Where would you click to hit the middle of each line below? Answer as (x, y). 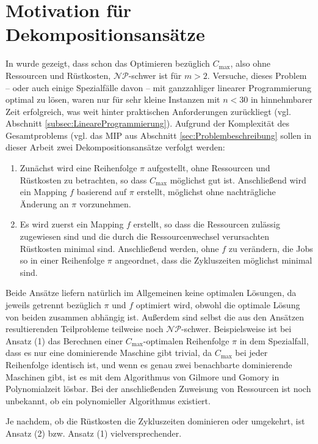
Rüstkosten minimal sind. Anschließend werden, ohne (119, 248)
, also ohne (250, 63)
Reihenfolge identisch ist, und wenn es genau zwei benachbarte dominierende (149, 364)
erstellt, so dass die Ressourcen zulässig (207, 224)
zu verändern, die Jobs (271, 248)
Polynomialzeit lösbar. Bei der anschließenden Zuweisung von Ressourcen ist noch (158, 389)
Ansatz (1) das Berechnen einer (64, 340)
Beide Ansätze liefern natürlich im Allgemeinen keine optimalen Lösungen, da (151, 293)
